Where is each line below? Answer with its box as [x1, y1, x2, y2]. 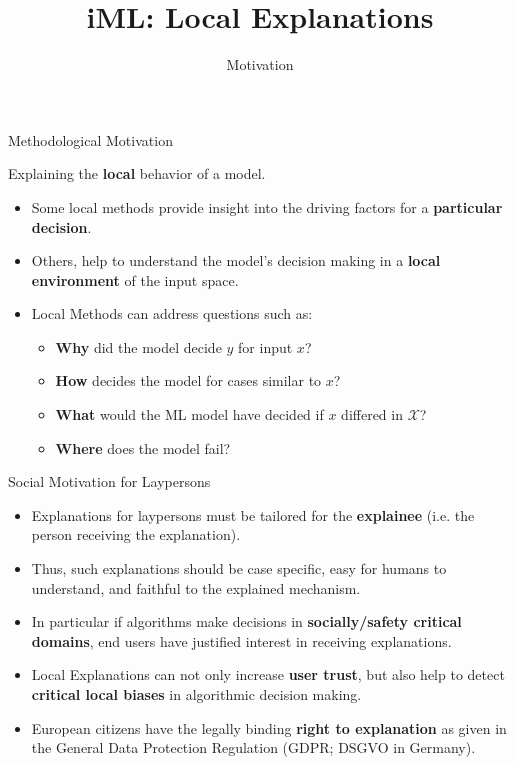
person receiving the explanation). [31, 524, 241, 545]
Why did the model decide [55, 336, 222, 357]
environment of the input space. [31, 269, 239, 290]
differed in [341, 404, 403, 425]
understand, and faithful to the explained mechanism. [31, 577, 361, 598]
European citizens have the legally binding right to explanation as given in [31, 717, 507, 738]
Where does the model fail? [55, 437, 231, 458]
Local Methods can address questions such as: [31, 303, 313, 324]
